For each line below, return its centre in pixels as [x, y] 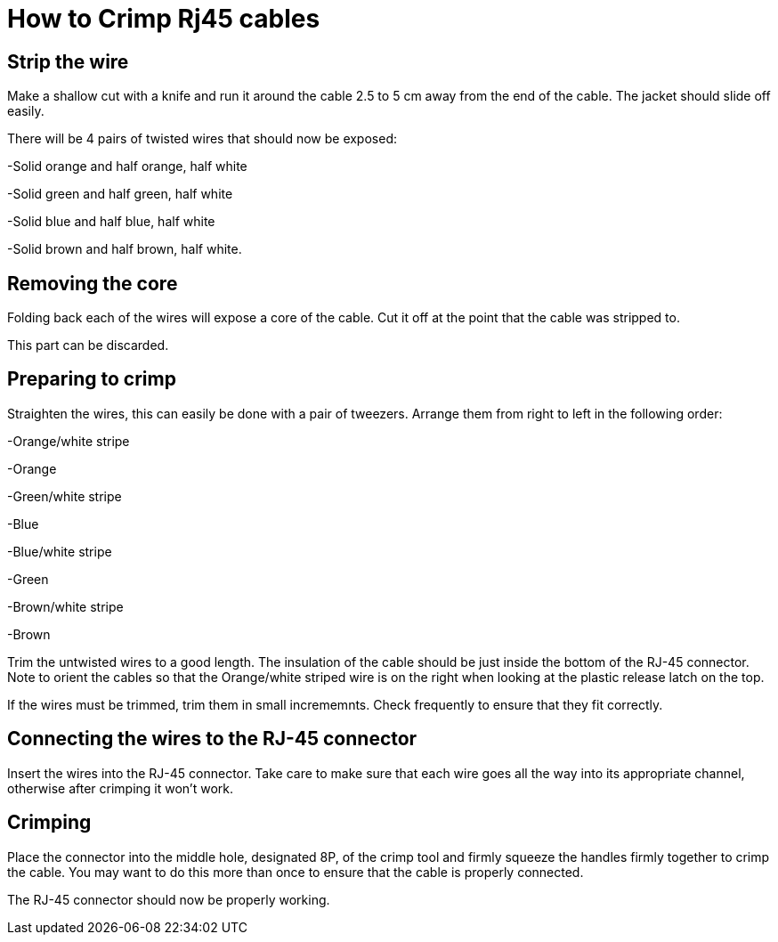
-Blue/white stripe [60, 551]
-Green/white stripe [65, 496]
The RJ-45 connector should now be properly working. [169, 899]
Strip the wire [68, 61]
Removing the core [93, 283]
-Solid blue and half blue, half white [111, 222]
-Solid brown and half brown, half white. [125, 249]
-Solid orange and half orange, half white [127, 166]
